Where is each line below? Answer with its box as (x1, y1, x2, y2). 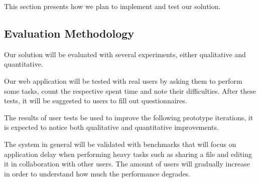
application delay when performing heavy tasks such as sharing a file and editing (4, 148, 252, 159)
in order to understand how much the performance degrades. (4, 168, 191, 178)
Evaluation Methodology (4, 25, 135, 41)
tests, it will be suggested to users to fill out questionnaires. (4, 95, 187, 106)
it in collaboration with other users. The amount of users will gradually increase (4, 158, 250, 169)
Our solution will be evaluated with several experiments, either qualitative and (4, 49, 246, 59)
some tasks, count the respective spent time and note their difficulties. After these (4, 85, 256, 96)
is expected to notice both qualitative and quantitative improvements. (4, 122, 219, 132)
